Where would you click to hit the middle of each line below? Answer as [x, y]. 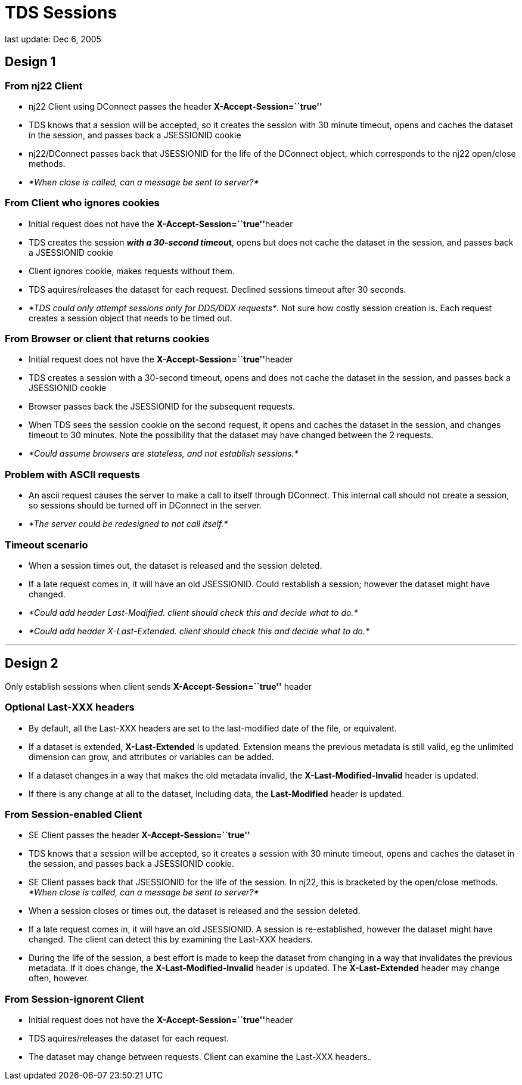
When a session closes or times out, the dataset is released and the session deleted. [195, 911]
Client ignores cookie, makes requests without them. [132, 271]
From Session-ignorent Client [74, 999]
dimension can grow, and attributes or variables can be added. [151, 757]
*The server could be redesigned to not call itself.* [128, 524]
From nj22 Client [44, 86]
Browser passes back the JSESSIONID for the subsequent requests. [162, 407]
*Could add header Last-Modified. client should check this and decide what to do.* [193, 612]
